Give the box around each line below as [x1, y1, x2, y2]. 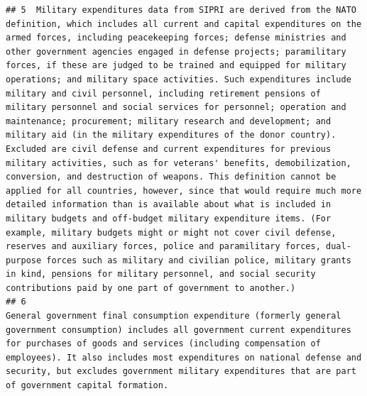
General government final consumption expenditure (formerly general [6, 311, 341, 321]
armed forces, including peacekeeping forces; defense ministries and [6, 33, 346, 43]
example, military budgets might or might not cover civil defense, [6, 227, 336, 238]
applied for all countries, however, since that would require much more [6, 185, 362, 196]
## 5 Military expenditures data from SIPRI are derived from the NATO [6, 5, 356, 15]
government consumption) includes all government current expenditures [6, 324, 351, 335]
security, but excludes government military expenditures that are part [6, 366, 356, 377]
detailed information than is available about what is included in [6, 199, 332, 210]
